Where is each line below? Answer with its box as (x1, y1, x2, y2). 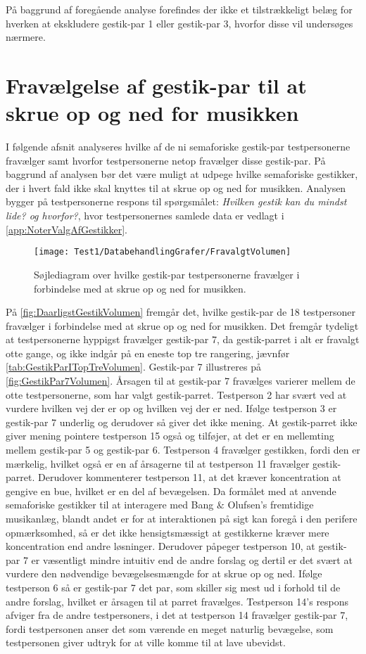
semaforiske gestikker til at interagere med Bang (6, 497, 214, 512)
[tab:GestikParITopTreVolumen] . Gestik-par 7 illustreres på (6, 359, 261, 374)
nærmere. (6, 30, 46, 44)
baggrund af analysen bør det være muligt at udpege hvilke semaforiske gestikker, (6, 167, 358, 181)
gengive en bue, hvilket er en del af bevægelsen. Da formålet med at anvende (6, 483, 336, 498)
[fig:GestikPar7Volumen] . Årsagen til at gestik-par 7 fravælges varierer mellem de (6, 373, 355, 388)
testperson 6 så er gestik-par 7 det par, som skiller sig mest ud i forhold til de (6, 579, 341, 594)
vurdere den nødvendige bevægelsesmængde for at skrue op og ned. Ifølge (6, 566, 322, 581)
